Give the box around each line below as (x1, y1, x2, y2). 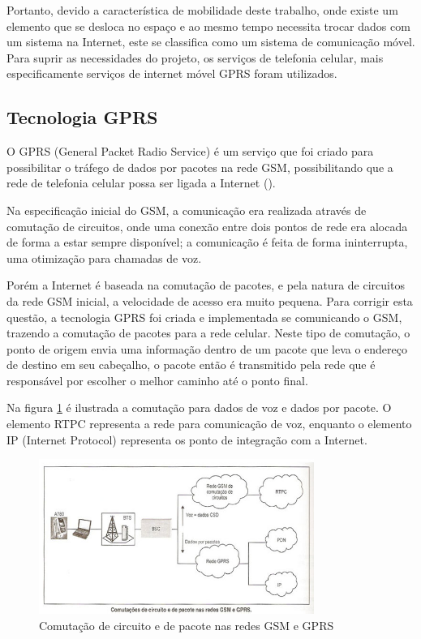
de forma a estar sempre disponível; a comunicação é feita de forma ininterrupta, (6, 234, 408, 251)
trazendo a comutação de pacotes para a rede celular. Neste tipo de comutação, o (6, 324, 410, 341)
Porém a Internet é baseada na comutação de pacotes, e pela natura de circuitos (6, 277, 405, 294)
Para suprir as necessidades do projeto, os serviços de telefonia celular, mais (6, 49, 384, 66)
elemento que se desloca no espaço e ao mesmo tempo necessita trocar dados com (6, 17, 410, 34)
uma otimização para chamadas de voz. (6, 249, 202, 266)
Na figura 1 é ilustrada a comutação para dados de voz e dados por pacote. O (6, 399, 392, 416)
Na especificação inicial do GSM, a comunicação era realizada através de (6, 201, 367, 218)
